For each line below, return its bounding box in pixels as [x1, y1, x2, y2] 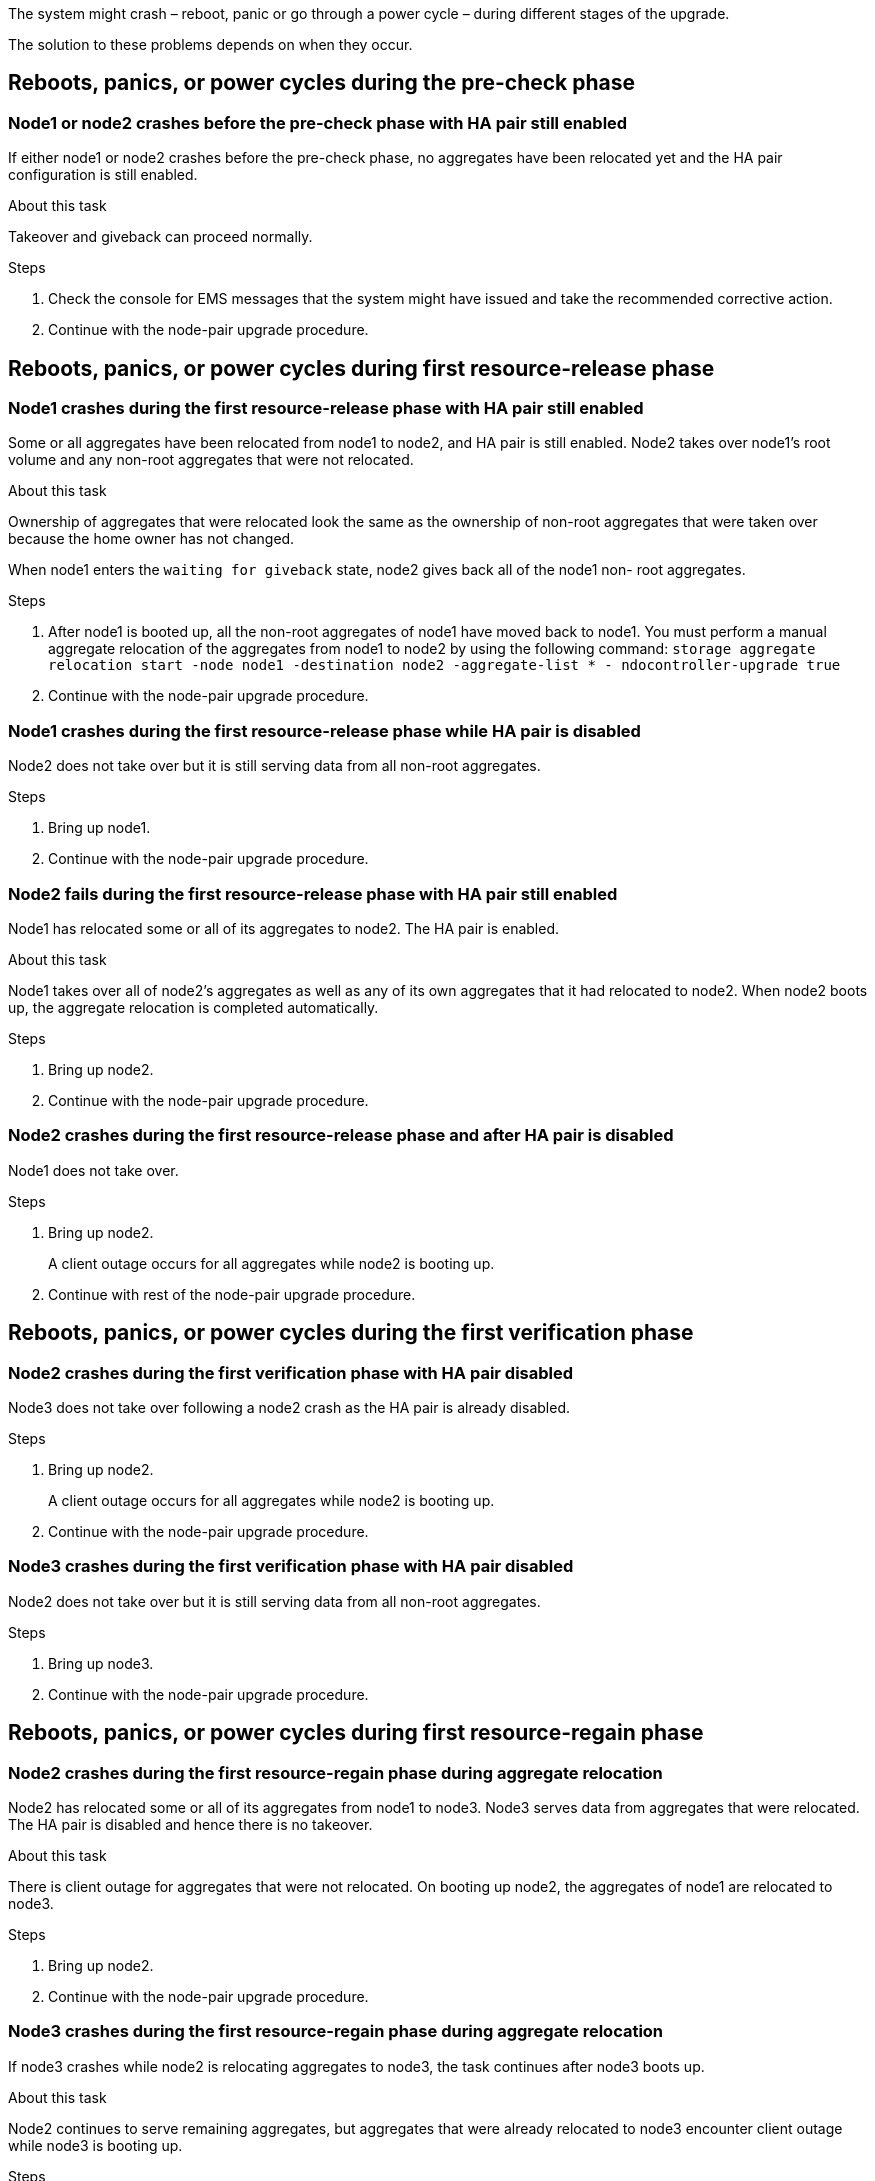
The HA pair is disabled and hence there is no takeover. [8, 1815, 373, 1833]
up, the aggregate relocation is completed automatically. [8, 998, 379, 1016]
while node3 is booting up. [8, 2136, 183, 2154]
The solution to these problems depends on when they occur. [8, 36, 413, 53]
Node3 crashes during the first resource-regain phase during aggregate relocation [8, 2021, 664, 2042]
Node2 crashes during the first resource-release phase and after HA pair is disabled [8, 1125, 674, 1146]
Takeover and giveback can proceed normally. [8, 228, 313, 246]
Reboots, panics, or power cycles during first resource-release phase [8, 355, 715, 381]
